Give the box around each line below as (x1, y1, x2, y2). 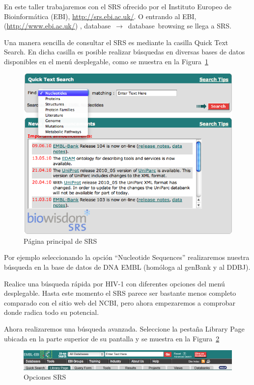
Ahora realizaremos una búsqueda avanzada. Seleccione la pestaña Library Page (4, 323, 245, 334)
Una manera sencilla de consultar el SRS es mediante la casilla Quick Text (4, 37, 228, 47)
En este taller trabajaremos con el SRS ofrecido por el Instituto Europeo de (4, 1, 232, 11)
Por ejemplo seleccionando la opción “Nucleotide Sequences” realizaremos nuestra (4, 252, 250, 262)
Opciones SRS (24, 372, 66, 382)
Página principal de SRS (24, 235, 97, 246)
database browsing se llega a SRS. (128, 21, 231, 31)
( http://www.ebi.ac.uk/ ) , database (4, 21, 111, 31)
